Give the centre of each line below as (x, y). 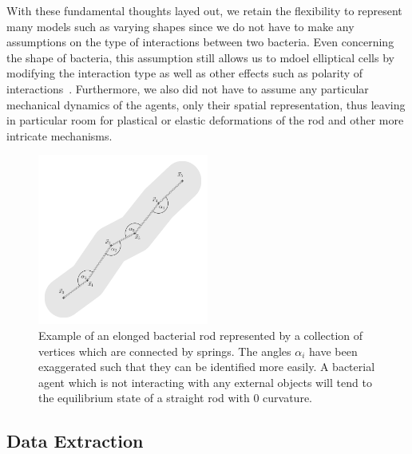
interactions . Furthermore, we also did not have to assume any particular (188, 88)
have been (333, 351)
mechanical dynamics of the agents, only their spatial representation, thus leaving (206, 104)
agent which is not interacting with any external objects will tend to (205, 382)
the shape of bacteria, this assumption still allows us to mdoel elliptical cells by (200, 57)
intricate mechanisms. (59, 135)
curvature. (287, 398)
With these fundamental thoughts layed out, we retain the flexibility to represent (204, 10)
